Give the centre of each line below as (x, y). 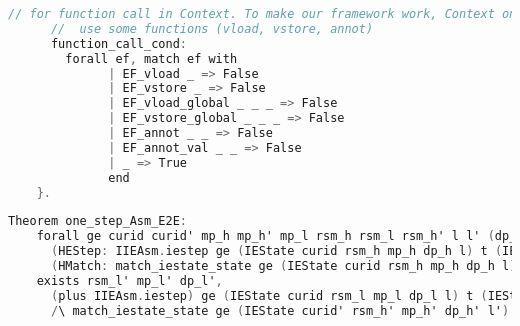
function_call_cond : (118, 43)
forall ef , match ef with (151, 58)
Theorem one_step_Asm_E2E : (97, 221)
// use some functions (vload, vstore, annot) (212, 28)
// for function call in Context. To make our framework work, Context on (262, 14)
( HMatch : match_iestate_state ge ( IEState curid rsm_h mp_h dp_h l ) (283, 266)
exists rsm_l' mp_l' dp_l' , (129, 280)
